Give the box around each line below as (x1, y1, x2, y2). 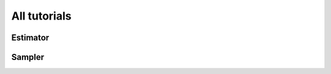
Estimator (11, 32, 50, 43)
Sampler (11, 52, 45, 62)
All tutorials (11, 9, 72, 23)
